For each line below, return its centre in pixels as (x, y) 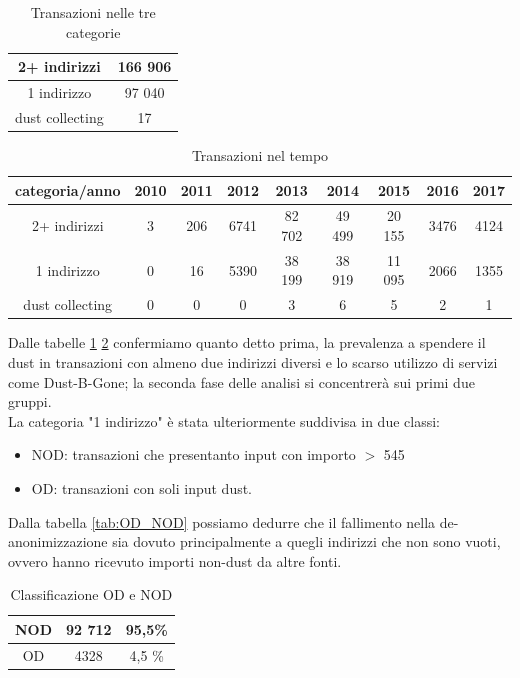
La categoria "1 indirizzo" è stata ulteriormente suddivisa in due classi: (224, 420)
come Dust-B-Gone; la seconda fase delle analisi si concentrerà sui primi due (241, 381)
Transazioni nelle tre (93, 12)
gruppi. (30, 401)
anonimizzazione (58, 541)
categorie (93, 31)
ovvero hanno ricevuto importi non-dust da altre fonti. (175, 560)
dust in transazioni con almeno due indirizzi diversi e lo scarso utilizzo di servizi (253, 361)
